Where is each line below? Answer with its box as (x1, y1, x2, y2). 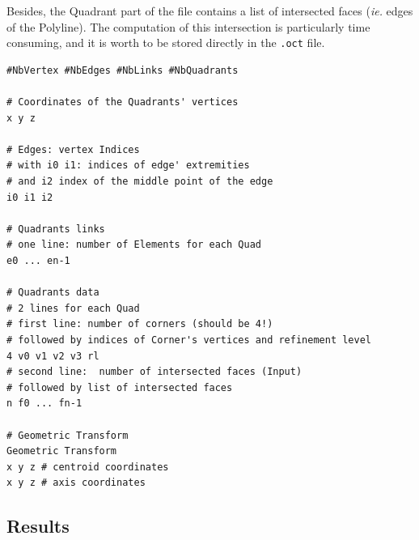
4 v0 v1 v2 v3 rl (6, 350, 99, 362)
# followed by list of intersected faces (6, 381, 233, 393)
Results (6, 513, 70, 538)
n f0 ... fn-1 (6, 398, 83, 410)
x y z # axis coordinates (6, 477, 146, 489)
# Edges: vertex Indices (6, 143, 140, 155)
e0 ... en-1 (6, 254, 70, 266)
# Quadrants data (6, 287, 99, 299)
